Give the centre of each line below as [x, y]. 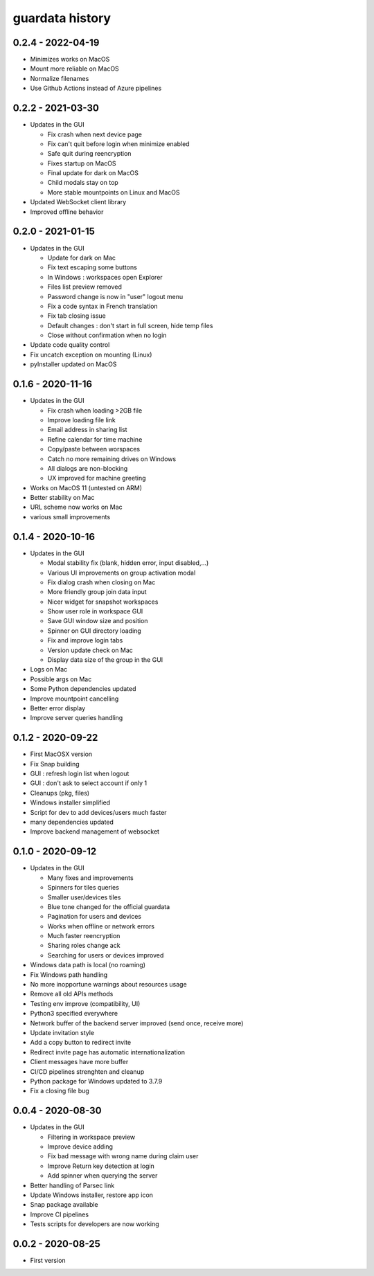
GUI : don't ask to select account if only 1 [89, 783]
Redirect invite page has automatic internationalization [108, 1052]
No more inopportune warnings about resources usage [108, 985]
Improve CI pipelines [60, 1214]
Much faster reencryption [84, 936]
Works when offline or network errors [101, 926]
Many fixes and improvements [91, 878]
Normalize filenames [60, 78]
